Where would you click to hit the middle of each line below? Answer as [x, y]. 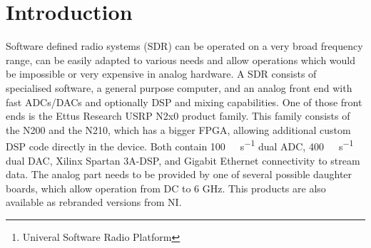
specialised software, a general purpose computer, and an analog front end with [179, 87]
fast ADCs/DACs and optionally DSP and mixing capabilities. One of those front [184, 102]
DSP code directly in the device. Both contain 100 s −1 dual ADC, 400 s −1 [180, 145]
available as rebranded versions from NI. [94, 202]
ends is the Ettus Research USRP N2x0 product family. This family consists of [178, 116]
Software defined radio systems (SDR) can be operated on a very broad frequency [184, 46]
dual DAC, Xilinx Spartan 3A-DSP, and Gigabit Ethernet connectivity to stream [183, 160]
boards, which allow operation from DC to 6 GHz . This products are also [166, 188]
